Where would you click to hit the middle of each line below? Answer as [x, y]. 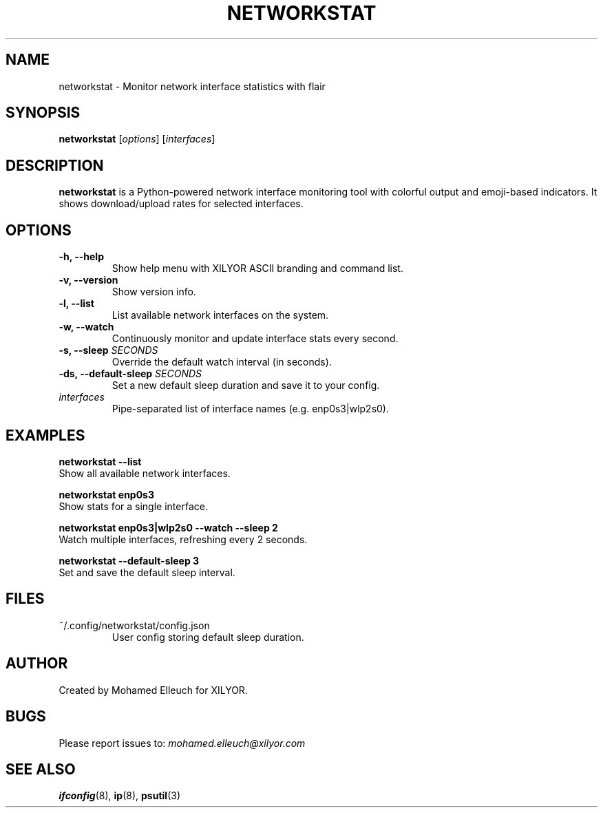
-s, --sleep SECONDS [108, 350]
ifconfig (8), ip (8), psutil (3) [119, 796]
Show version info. [154, 292]
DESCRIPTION [55, 165]
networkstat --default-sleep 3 [129, 560]
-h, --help [81, 257]
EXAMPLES [45, 435]
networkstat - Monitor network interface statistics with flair [192, 86]
